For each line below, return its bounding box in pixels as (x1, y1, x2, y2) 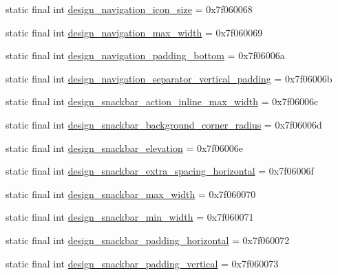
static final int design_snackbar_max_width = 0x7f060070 (6, 186, 256, 201)
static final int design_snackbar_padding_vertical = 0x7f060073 (6, 256, 279, 270)
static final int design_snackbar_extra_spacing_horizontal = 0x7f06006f (6, 164, 314, 178)
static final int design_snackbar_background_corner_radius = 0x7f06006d (6, 117, 322, 131)
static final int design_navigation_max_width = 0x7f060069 (6, 25, 263, 39)
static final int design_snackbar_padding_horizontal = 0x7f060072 (6, 232, 290, 247)
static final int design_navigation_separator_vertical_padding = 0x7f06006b (6, 71, 332, 85)
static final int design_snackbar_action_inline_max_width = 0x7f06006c (6, 94, 319, 109)
